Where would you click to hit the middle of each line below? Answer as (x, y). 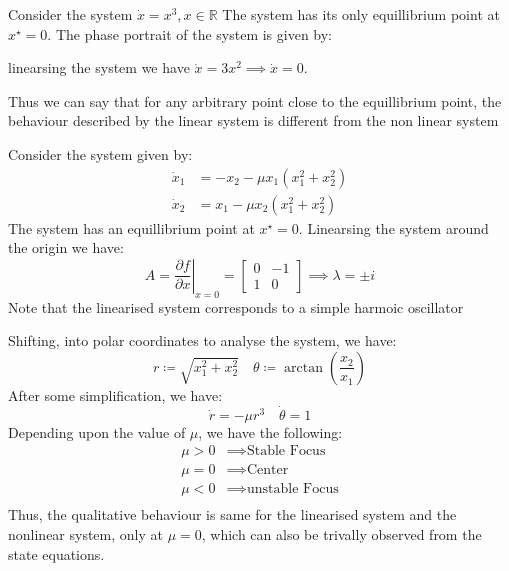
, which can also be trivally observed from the (341, 533)
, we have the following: (270, 431)
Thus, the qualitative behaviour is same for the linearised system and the (232, 514)
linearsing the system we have (99, 67)
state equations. (56, 553)
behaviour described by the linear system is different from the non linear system (253, 120)
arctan (303, 367)
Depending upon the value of (97, 431)
